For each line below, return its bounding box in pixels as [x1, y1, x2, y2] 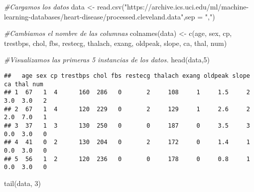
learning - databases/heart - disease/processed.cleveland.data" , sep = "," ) [4, 11, 215, 21]
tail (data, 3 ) [4, 178, 41, 188]
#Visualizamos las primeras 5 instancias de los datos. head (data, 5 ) [4, 54, 210, 65]
